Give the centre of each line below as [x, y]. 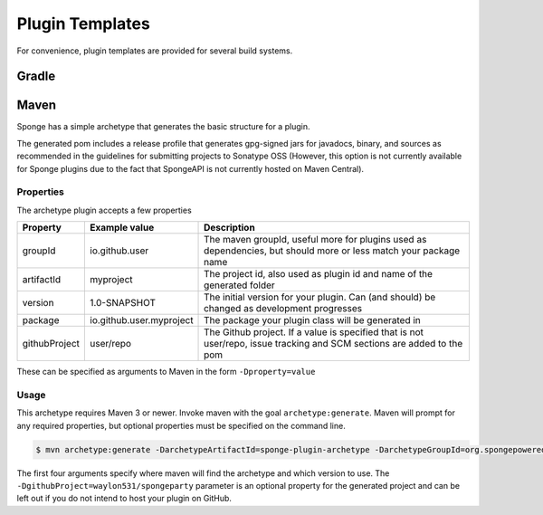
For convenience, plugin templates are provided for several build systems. [155, 51]
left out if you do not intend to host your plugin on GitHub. [124, 499]
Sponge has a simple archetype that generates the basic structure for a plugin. [163, 127]
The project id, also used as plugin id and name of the [319, 274]
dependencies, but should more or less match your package [332, 251]
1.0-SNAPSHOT [123, 303]
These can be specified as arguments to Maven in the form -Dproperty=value [166, 372]
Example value [122, 228]
